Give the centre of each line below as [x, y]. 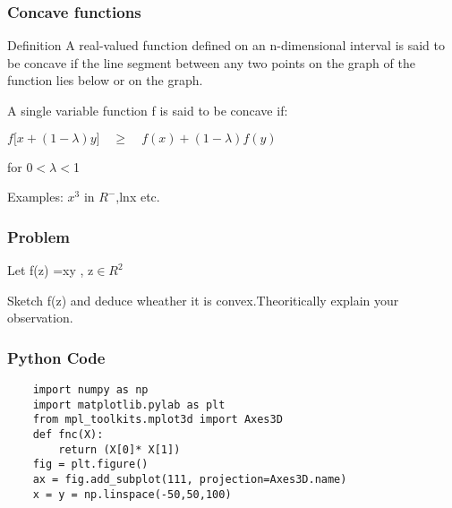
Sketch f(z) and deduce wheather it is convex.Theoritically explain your [203, 300]
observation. [40, 318]
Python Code [56, 357]
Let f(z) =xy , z [51, 270]
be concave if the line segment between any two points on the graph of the [211, 62]
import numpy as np [90, 390]
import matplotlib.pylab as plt [129, 405]
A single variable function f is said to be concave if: [148, 110]
